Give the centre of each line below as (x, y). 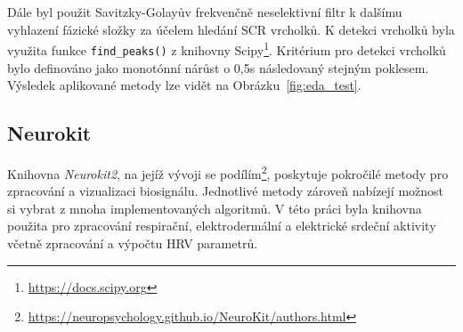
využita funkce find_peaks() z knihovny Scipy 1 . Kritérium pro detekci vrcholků (227, 49)
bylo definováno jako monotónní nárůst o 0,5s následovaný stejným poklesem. (218, 67)
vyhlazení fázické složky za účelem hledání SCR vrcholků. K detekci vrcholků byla (231, 29)
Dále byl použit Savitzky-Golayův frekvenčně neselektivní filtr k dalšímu (205, 12)
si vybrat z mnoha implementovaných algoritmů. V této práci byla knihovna (215, 208)
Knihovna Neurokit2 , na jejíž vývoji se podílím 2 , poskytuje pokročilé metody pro (228, 172)
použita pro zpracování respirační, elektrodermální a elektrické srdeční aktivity (222, 226)
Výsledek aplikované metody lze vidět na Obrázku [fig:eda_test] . (184, 85)
